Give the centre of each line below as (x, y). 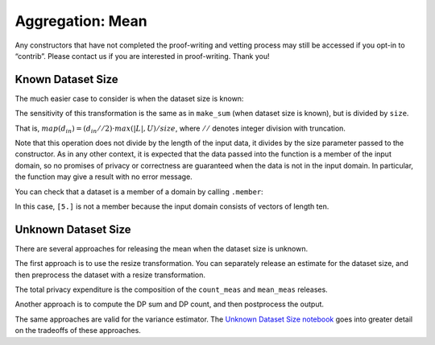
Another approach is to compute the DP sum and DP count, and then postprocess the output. (170, 304)
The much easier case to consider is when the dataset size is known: (129, 98)
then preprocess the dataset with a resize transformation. (110, 275)
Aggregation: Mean (81, 21)
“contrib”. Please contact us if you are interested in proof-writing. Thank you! (142, 56)
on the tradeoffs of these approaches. (78, 330)
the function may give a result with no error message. (104, 177)
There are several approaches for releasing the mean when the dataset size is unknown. (162, 248)
